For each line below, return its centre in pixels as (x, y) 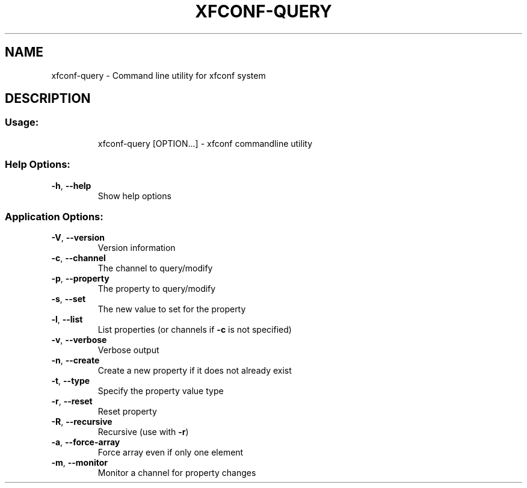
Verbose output (128, 350)
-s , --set (69, 299)
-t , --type (71, 381)
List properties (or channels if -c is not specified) (195, 330)
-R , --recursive (82, 422)
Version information (137, 248)
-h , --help (71, 185)
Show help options (134, 196)
